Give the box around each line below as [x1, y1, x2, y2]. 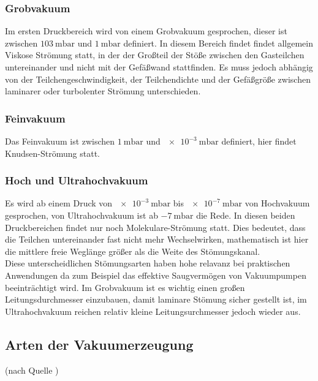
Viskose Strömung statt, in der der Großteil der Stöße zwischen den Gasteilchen [5, 48, 305, 61]
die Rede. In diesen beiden [196, 209, 295, 221]
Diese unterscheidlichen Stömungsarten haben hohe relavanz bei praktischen [5, 257, 290, 270]
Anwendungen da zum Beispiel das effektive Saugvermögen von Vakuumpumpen [5, 268, 306, 281]
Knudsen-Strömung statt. [5, 146, 100, 159]
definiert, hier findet [221, 135, 297, 147]
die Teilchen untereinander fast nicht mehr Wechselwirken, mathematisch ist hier [5, 233, 309, 246]
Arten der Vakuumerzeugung [5, 334, 194, 353]
